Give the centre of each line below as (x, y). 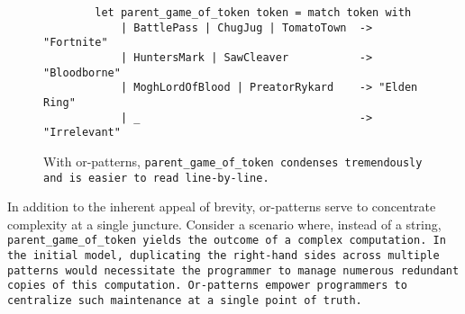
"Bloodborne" (82, 72)
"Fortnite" (76, 43)
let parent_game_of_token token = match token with (253, 13)
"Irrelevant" (82, 133)
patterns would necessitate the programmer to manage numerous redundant (233, 270)
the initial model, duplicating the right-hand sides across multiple (223, 256)
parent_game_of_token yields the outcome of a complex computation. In (227, 241)
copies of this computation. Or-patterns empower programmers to (207, 286)
